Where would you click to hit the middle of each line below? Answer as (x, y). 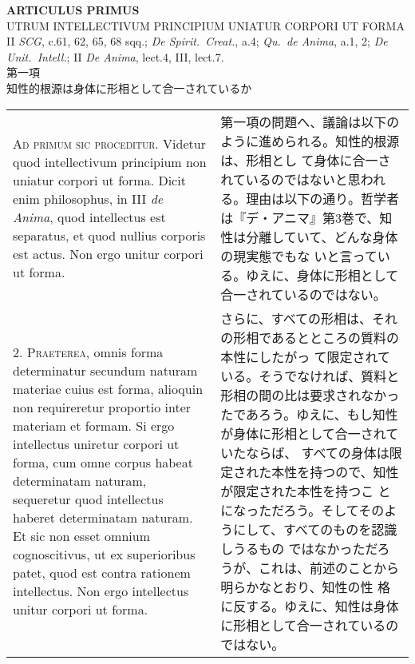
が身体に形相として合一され (303, 433)
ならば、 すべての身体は (318, 452)
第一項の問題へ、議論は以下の (310, 121)
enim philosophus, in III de (88, 198)
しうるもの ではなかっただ (299, 548)
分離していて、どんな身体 (322, 237)
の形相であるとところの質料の (310, 337)
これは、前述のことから (328, 567)
